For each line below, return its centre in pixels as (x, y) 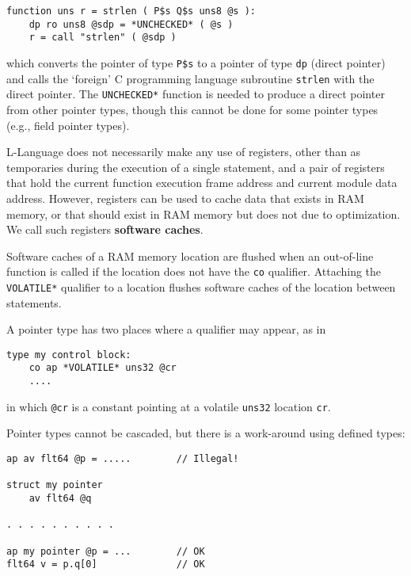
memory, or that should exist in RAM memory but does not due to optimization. (204, 214)
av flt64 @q (60, 498)
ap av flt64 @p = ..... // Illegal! (123, 459)
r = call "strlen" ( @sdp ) (103, 38)
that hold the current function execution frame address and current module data (202, 183)
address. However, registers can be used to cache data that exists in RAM (185, 198)
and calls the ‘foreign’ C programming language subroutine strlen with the (190, 78)
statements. (34, 302)
